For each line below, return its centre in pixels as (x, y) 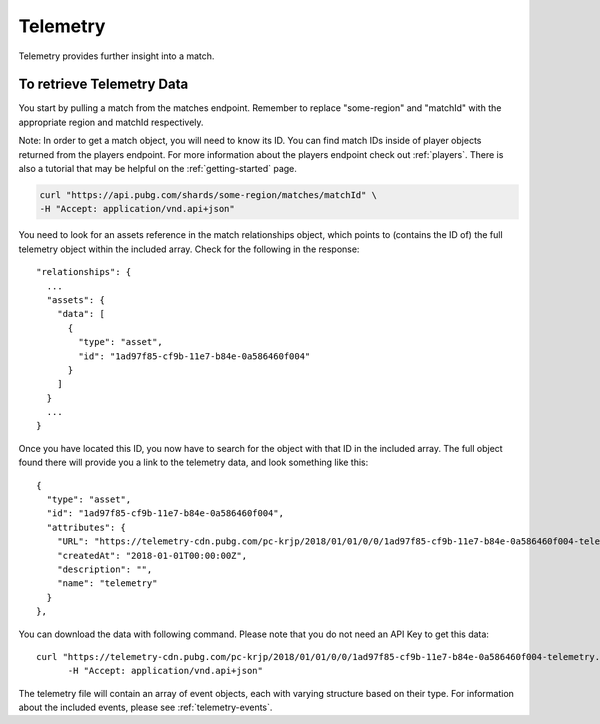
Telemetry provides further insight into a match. (116, 56)
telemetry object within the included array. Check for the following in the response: (189, 249)
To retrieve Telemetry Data (103, 84)
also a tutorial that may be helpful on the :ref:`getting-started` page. (157, 169)
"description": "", (104, 569)
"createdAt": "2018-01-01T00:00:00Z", (152, 555)
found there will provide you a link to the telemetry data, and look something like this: (193, 462)
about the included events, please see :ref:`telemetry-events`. (145, 707)
